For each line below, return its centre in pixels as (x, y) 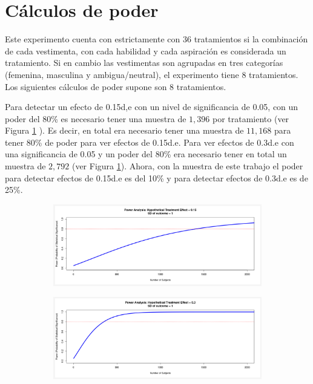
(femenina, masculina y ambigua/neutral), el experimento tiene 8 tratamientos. (152, 74)
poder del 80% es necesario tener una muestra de (96, 118)
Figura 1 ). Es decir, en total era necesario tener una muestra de (124, 130)
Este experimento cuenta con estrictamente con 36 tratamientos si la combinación (156, 39)
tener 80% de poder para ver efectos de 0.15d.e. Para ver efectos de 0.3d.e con (150, 142)
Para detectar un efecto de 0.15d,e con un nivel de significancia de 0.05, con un (152, 107)
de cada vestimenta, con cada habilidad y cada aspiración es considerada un (146, 50)
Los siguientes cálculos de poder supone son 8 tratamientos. (116, 86)
